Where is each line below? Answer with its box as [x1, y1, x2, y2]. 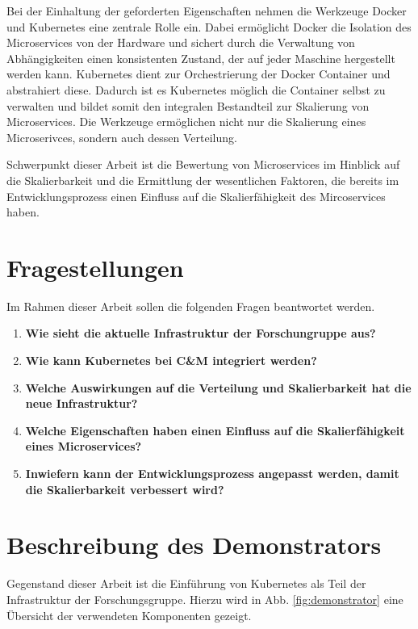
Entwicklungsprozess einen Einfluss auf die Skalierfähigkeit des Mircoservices [6, 187, 386, 204]
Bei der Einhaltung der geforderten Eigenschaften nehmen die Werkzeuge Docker [6, 2, 407, 19]
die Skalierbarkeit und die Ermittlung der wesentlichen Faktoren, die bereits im [6, 171, 399, 188]
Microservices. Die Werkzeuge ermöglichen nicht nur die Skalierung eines [6, 113, 366, 130]
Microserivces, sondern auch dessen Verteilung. [6, 128, 237, 145]
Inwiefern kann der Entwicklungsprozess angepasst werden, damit [25, 465, 399, 481]
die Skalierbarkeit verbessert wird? [25, 480, 224, 497]
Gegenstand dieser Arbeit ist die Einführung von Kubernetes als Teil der [6, 575, 366, 592]
